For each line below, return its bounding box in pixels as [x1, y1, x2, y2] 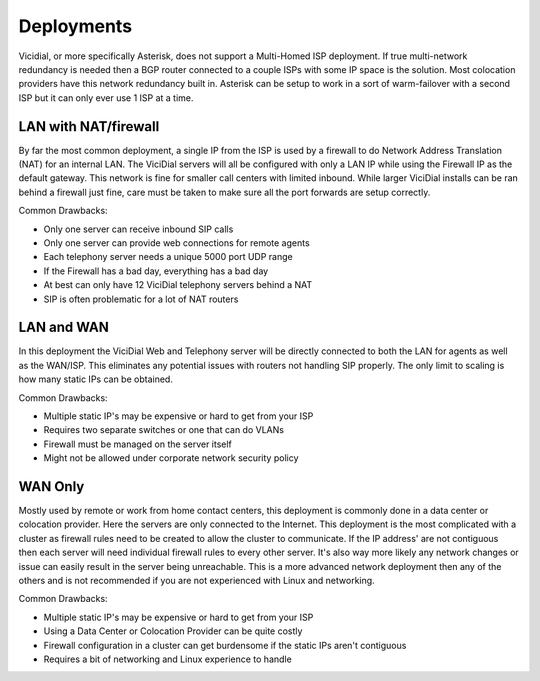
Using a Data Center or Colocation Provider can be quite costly [43, 625, 303, 637]
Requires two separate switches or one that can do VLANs [43, 424, 285, 436]
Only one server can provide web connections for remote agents [43, 236, 310, 249]
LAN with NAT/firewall [18, 118, 160, 135]
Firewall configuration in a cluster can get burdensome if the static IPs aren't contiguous [43, 639, 407, 651]
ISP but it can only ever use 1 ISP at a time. [18, 91, 194, 104]
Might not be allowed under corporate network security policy [43, 452, 299, 464]
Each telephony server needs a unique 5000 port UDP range [43, 251, 294, 263]
